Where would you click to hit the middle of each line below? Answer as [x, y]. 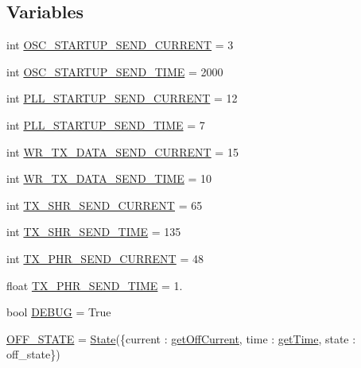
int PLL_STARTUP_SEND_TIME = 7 [106, 124]
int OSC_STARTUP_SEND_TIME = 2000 [115, 71]
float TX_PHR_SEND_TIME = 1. [95, 285]
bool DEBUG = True [59, 312]
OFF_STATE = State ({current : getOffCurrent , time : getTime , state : [181, 338]
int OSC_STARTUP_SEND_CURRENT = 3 [120, 45]
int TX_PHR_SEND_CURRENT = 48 [105, 258]
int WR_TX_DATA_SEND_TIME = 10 [109, 178]
